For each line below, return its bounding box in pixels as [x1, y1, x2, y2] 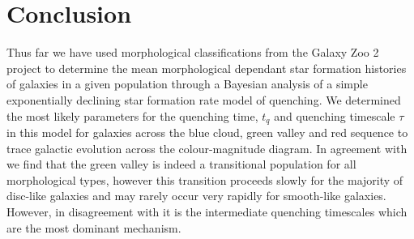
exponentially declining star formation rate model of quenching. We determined [6, 91, 401, 108]
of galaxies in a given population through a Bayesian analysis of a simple [6, 75, 368, 92]
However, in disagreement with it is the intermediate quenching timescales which [6, 203, 408, 220]
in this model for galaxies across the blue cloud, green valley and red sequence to [6, 123, 408, 140]
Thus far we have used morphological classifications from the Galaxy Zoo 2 [6, 44, 379, 61]
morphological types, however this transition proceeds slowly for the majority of [6, 171, 403, 188]
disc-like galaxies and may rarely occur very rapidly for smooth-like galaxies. [6, 187, 386, 204]
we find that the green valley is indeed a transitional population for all [6, 156, 356, 173]
